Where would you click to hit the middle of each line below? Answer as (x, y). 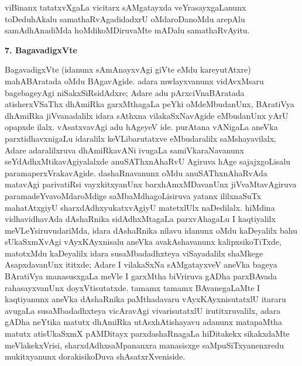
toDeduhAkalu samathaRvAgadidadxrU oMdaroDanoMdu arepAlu (125, 18)
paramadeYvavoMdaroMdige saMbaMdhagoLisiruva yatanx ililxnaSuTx (133, 195)
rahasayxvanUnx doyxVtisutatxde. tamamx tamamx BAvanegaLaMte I (133, 287)
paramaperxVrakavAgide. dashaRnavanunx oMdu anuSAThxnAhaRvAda (136, 172)
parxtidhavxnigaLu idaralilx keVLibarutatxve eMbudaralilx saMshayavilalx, (140, 138)
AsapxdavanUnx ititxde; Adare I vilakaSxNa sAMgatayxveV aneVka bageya (141, 264)
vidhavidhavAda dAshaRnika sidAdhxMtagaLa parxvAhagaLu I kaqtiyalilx (140, 219)
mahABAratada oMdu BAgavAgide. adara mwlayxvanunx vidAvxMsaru (134, 81)
